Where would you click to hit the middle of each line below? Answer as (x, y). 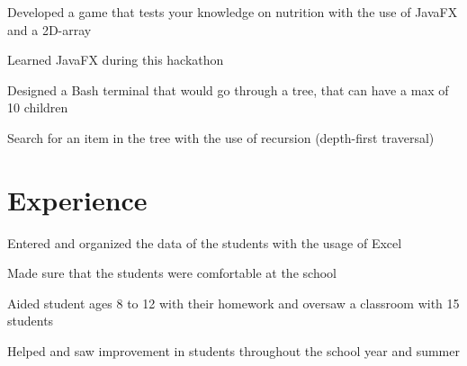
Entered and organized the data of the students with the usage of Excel (205, 242)
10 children (38, 107)
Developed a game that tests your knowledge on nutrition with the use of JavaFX (233, 12)
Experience (77, 199)
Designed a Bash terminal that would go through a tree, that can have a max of (228, 89)
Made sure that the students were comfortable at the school (172, 273)
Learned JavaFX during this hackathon (116, 60)
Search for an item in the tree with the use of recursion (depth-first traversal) (221, 137)
